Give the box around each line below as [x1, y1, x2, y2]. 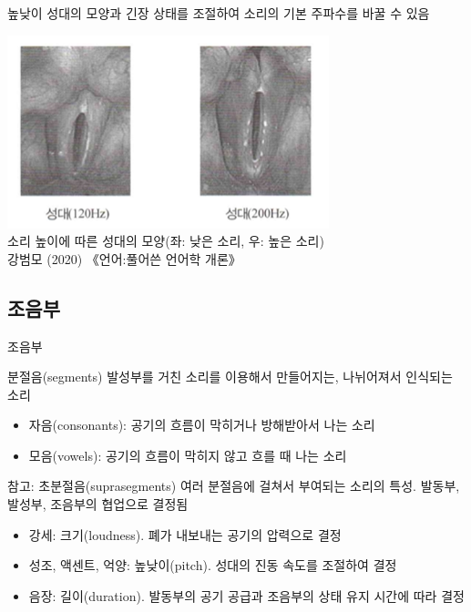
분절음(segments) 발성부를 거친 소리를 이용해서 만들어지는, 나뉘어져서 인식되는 [7, 367, 453, 386]
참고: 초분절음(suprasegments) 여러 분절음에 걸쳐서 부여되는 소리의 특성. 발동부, [7, 476, 460, 495]
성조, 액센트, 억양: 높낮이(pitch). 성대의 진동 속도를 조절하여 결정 [28, 556, 397, 575]
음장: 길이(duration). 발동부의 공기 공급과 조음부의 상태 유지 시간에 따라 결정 [28, 586, 465, 605]
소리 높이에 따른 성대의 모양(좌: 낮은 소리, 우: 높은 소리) [7, 231, 324, 250]
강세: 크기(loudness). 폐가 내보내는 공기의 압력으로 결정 [28, 525, 342, 544]
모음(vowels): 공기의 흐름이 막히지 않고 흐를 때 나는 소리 [28, 445, 347, 464]
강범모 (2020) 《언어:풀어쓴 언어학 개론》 [7, 249, 241, 268]
